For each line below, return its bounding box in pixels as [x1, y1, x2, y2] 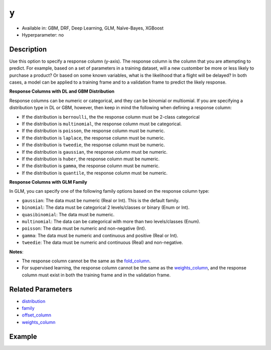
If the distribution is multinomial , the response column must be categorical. [22, 121, 182, 127]
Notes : [9, 248, 24, 255]
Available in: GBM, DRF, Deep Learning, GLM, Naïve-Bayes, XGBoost [22, 25, 164, 31]
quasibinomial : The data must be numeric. [22, 211, 115, 217]
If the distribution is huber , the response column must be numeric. [22, 156, 160, 162]
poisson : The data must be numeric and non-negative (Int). [22, 225, 147, 231]
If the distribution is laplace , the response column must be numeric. [22, 135, 165, 141]
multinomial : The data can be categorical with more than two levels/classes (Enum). [22, 218, 201, 225]
